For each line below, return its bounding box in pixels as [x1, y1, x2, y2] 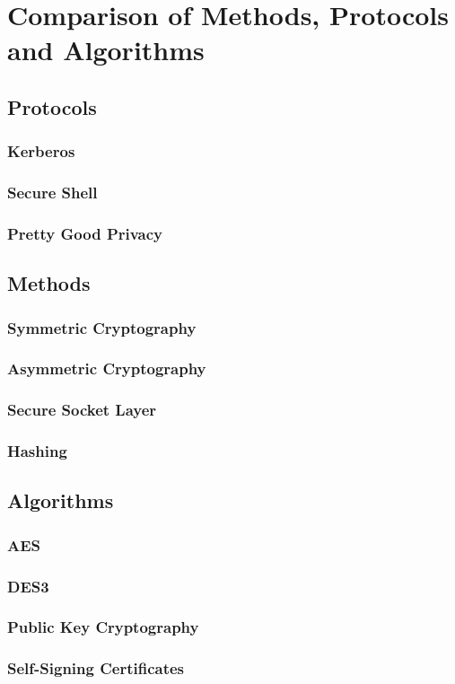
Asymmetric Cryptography [7, 357, 206, 380]
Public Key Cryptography [7, 616, 199, 638]
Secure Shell [7, 181, 98, 204]
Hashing [7, 440, 67, 462]
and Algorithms [7, 31, 205, 68]
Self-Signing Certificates [7, 657, 184, 680]
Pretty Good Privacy [7, 222, 163, 244]
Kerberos [7, 140, 75, 162]
